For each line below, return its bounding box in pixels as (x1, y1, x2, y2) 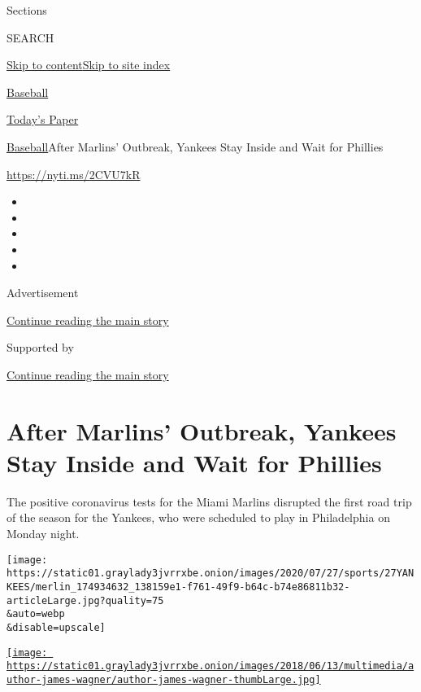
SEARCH (7, 28, 54, 46)
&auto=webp (7, 608, 65, 620)
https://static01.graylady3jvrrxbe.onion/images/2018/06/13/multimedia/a (7, 660, 414, 672)
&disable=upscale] (7, 621, 106, 633)
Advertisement (7, 284, 79, 301)
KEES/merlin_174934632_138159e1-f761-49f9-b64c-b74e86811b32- (7, 580, 350, 593)
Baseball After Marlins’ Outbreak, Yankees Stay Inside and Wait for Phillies (7, 138, 384, 155)
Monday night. (7, 525, 80, 541)
